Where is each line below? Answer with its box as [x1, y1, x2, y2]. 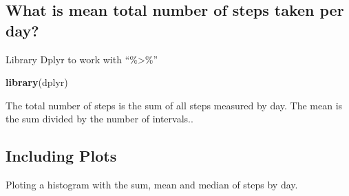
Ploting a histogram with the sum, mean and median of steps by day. [6, 177, 298, 192]
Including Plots [6, 145, 117, 166]
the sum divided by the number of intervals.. [6, 111, 193, 126]
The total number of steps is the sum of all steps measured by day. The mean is [6, 98, 343, 112]
